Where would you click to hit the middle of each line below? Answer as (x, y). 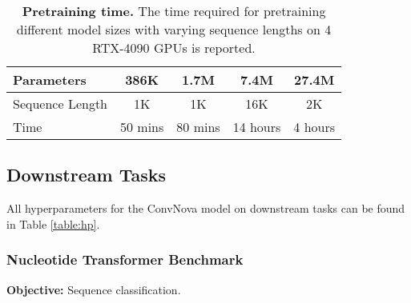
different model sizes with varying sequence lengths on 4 (174, 29)
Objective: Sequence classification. (94, 289)
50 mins (142, 127)
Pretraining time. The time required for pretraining (174, 11)
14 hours (257, 127)
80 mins (198, 127)
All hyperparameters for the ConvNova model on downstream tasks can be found (206, 208)
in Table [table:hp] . (53, 223)
